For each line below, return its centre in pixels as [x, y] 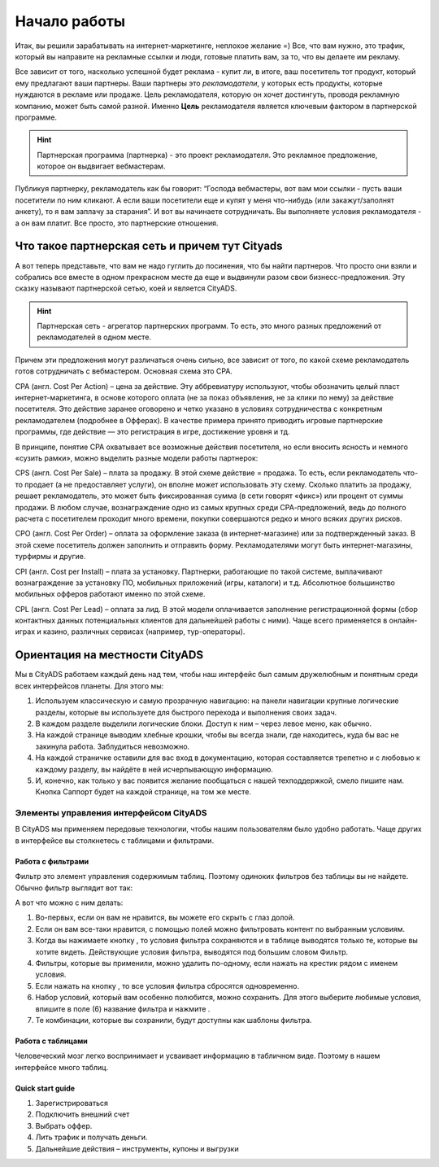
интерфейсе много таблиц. [62, 1067]
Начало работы [70, 21]
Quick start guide [45, 1088]
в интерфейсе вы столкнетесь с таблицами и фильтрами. [115, 840]
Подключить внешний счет [83, 1114]
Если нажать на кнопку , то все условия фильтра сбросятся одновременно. [167, 986]
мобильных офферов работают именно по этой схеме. [110, 594]
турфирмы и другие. [50, 557]
